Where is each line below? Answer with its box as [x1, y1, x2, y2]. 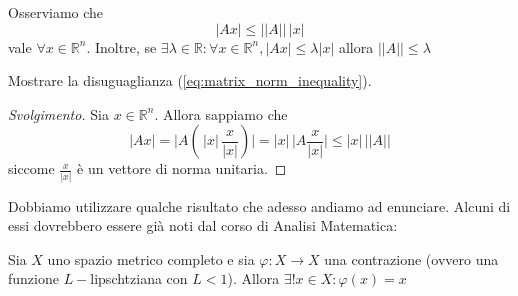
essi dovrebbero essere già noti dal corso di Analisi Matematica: [8, 215, 398, 236]
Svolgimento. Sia [8, 103, 109, 124]
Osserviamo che [8, 2, 104, 22]
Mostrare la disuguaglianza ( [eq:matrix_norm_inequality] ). [8, 70, 372, 91]
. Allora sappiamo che [154, 103, 288, 124]
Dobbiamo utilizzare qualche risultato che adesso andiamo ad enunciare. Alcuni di [8, 195, 511, 216]
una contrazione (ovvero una [324, 248, 499, 269]
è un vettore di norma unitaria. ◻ [77, 158, 287, 179]
